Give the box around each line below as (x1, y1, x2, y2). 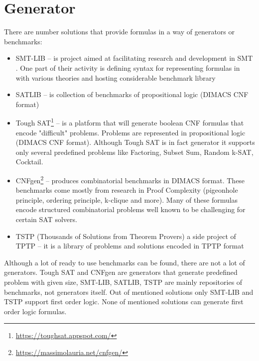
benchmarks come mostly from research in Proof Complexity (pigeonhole (15, 185, 238, 195)
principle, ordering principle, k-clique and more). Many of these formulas (15, 194, 238, 205)
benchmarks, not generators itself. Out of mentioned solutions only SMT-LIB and (4, 286, 254, 297)
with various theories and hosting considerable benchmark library (15, 72, 216, 83)
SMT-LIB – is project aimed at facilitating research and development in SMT (15, 53, 253, 63)
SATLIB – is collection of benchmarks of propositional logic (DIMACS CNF (15, 89, 249, 100)
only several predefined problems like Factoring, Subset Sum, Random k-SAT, (15, 146, 254, 157)
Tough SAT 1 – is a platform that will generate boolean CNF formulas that (15, 116, 244, 127)
